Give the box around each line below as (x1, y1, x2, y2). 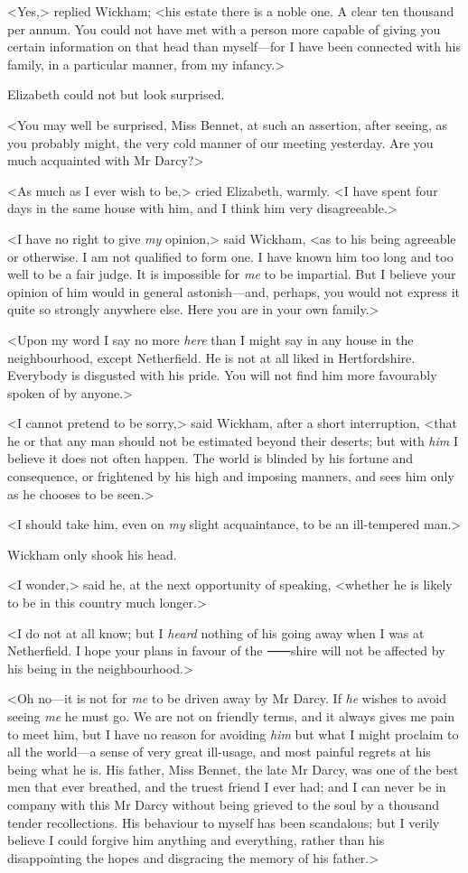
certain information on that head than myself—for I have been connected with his (7, 37, 461, 56)
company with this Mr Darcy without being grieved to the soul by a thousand (7, 794, 440, 813)
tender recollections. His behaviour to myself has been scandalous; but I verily (7, 813, 440, 831)
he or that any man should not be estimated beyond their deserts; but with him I (7, 431, 458, 450)
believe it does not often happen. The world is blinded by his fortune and (7, 449, 414, 468)
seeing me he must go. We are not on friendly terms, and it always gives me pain (7, 707, 455, 725)
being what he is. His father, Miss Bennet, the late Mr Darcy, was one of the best (7, 759, 459, 778)
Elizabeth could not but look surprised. (7, 85, 225, 104)
